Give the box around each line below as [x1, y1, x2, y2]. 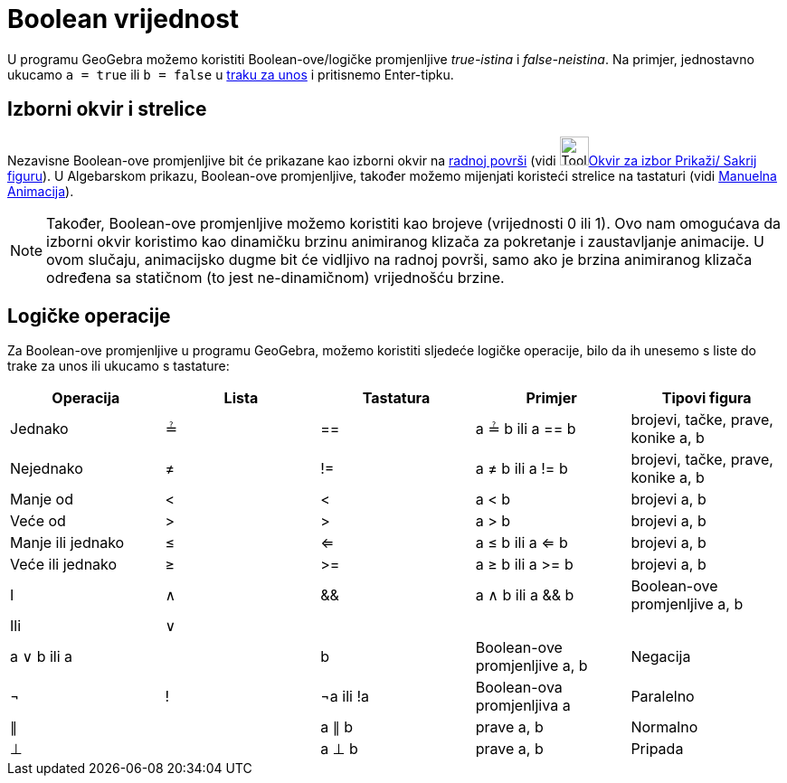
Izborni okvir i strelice [7, 98, 207, 121]
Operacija [52, 389, 120, 408]
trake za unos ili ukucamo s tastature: [7, 358, 230, 374]
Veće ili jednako [10, 555, 118, 574]
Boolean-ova [475, 678, 563, 697]
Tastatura [362, 389, 431, 408]
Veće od [10, 512, 66, 531]
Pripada [631, 740, 684, 759]
